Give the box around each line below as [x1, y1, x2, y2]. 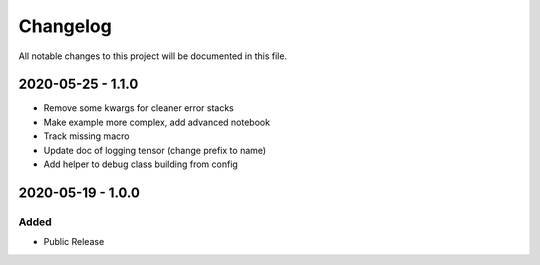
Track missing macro [43, 130, 130, 142]
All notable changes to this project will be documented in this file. [18, 50, 288, 62]
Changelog [18, 15, 112, 37]
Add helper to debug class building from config [43, 158, 239, 170]
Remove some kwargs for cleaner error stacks [43, 102, 234, 114]
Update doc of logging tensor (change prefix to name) [43, 144, 267, 156]
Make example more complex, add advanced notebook [43, 116, 270, 128]
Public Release [43, 236, 105, 248]
